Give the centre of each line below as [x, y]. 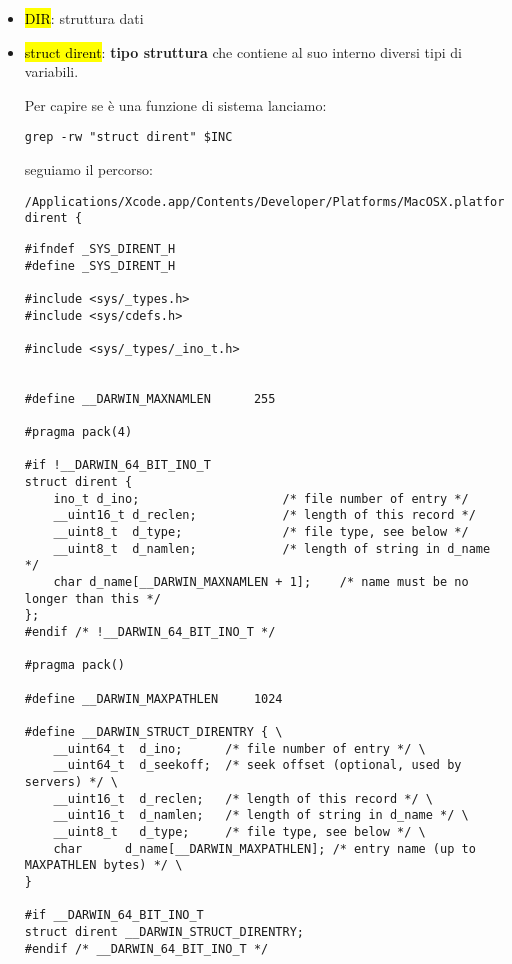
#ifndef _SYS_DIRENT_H [100, 248]
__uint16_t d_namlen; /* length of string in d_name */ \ [261, 815]
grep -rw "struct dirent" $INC [128, 137]
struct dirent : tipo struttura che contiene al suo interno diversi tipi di [243, 51]
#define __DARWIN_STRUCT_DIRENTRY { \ [153, 731]
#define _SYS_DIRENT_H [100, 265]
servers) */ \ [71, 781]
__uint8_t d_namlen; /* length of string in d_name [272, 548]
